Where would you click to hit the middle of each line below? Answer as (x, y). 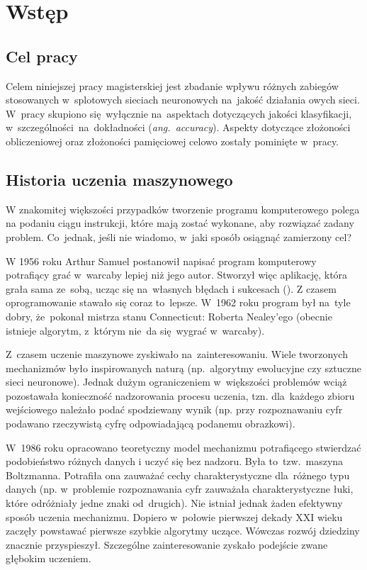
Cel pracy (42, 56)
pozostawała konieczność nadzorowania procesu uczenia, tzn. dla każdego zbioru (180, 395)
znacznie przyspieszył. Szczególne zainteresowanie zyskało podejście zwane (167, 544)
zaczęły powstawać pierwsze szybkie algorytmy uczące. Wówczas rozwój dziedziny (183, 531)
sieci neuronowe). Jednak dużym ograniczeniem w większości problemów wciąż (176, 382)
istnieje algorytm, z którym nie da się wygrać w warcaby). (135, 330)
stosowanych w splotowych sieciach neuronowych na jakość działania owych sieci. (183, 100)
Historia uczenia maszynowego (119, 179)
